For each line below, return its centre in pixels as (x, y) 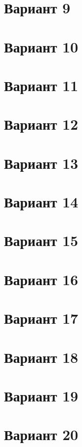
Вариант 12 (41, 124)
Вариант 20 (41, 434)
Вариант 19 (41, 395)
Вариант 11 (41, 85)
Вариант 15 (41, 240)
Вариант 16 (41, 279)
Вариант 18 (41, 357)
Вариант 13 (41, 163)
